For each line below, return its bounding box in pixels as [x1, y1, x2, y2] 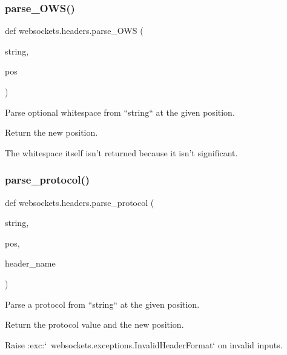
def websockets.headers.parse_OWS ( [5, 24, 143, 37]
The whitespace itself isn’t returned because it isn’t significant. [5, 146, 238, 159]
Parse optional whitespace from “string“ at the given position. [5, 105, 235, 118]
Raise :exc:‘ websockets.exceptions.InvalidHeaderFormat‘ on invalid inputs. [5, 338, 283, 351]
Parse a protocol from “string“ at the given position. [5, 297, 200, 310]
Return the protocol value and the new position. [5, 318, 184, 331]
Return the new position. [5, 126, 98, 139]
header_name [5, 257, 56, 270]
